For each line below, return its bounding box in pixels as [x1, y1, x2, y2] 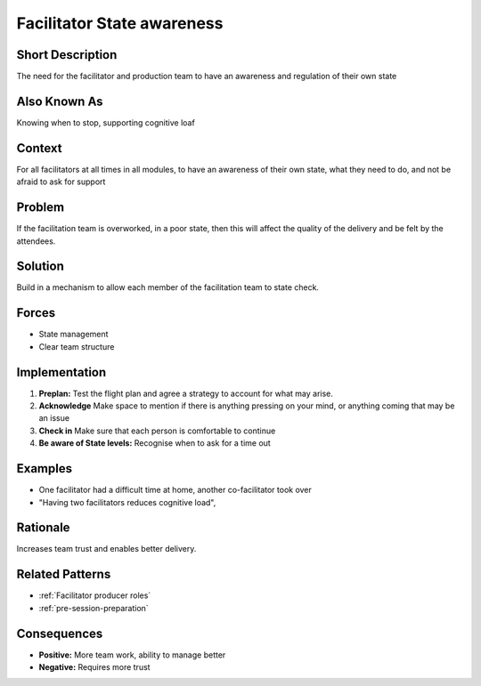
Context [16, 141, 62, 156]
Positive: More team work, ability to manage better [38, 650, 226, 660]
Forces [16, 305, 56, 320]
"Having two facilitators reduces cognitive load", [38, 496, 216, 507]
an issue [38, 413, 70, 424]
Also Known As [16, 93, 103, 109]
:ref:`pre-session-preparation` [38, 602, 149, 613]
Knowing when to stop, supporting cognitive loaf [16, 117, 195, 128]
